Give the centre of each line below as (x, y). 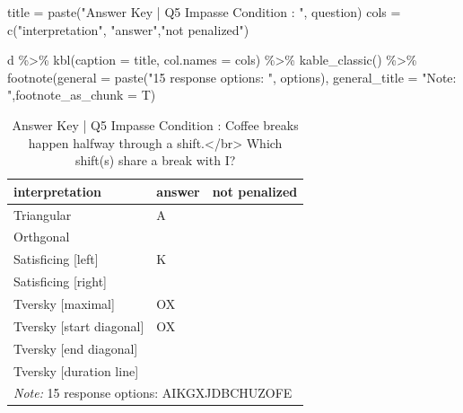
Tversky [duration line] (76, 370)
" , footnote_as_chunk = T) (82, 95)
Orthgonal (42, 237)
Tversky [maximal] (64, 303)
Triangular (43, 214)
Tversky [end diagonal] (76, 348)
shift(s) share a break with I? (155, 160)
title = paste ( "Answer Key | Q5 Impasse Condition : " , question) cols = (204, 12)
